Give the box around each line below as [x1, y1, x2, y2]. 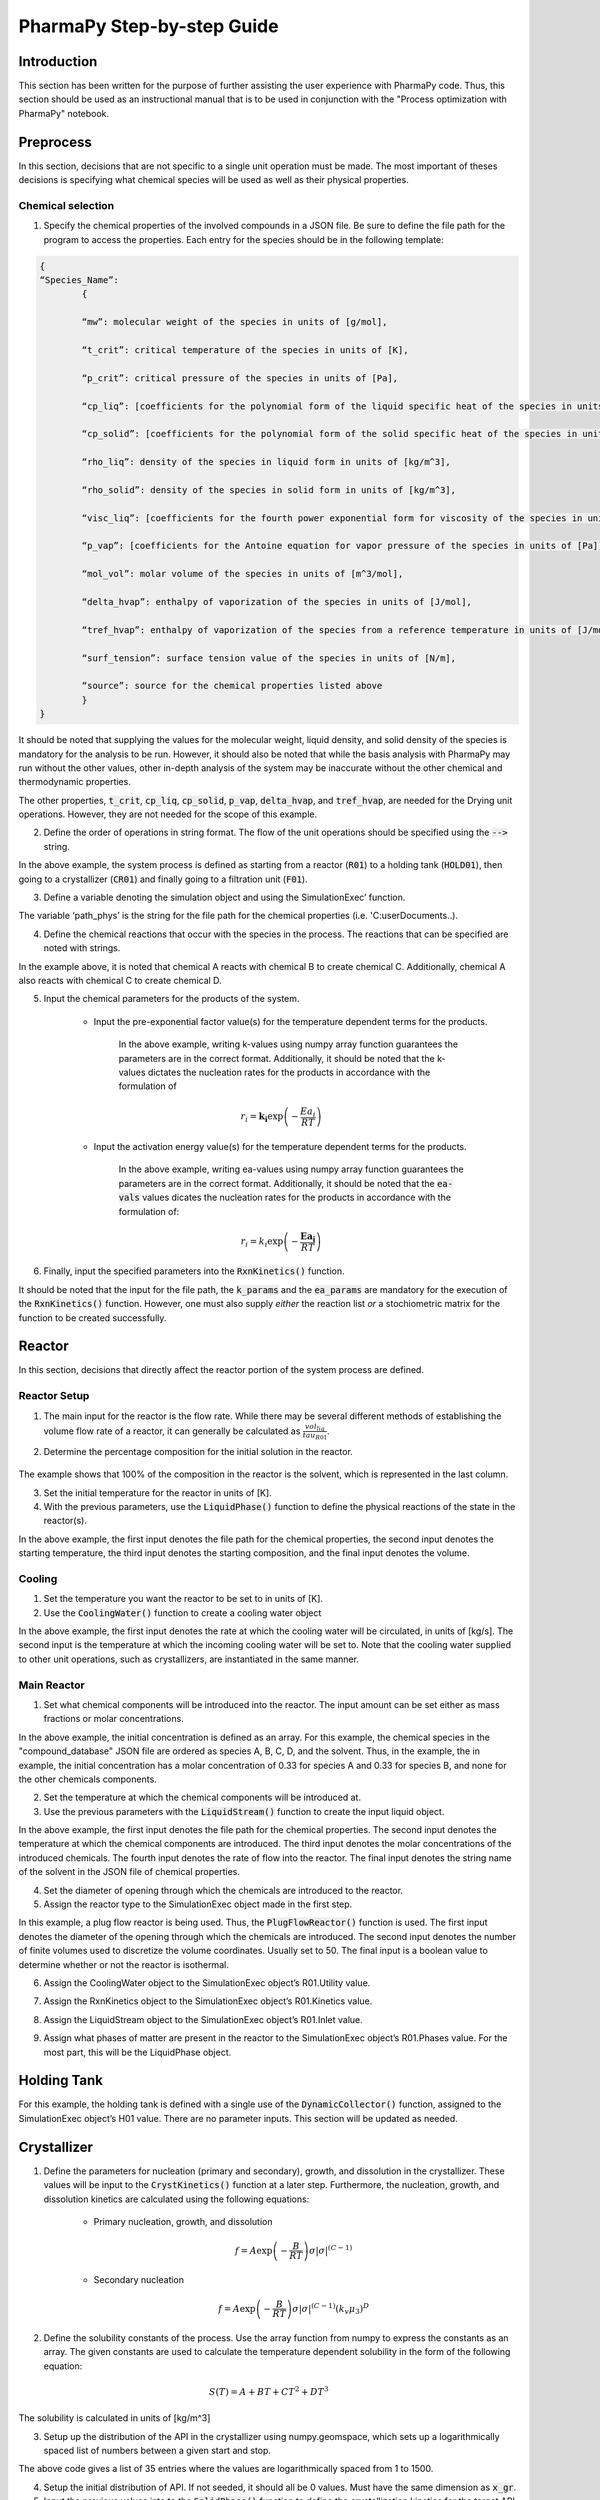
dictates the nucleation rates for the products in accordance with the [147, 1066, 431, 1078]
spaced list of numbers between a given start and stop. [43, 2445, 272, 2457]
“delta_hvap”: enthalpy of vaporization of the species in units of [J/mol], [81, 596, 472, 608]
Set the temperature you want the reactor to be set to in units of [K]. [43, 1593, 324, 1605]
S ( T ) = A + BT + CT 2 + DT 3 [208, 2385, 329, 2397]
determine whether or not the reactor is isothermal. [18, 1958, 229, 1970]
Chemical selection [18, 198, 115, 212]
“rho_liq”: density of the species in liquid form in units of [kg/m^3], [81, 456, 452, 468]
